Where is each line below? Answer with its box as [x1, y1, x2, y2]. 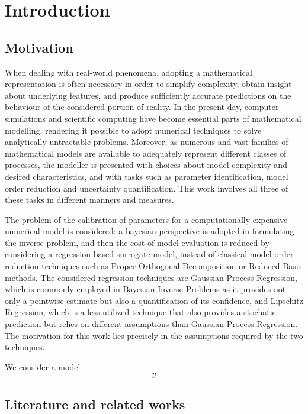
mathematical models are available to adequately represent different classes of [5, 147, 287, 159]
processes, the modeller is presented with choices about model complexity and [5, 159, 287, 171]
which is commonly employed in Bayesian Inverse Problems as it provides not [5, 283, 286, 295]
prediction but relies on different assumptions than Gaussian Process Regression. [5, 318, 298, 330]
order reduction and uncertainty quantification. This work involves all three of [5, 182, 288, 194]
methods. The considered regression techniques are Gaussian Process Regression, [5, 271, 297, 283]
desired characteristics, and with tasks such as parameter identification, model [5, 170, 288, 182]
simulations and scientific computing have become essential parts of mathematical [5, 112, 301, 124]
